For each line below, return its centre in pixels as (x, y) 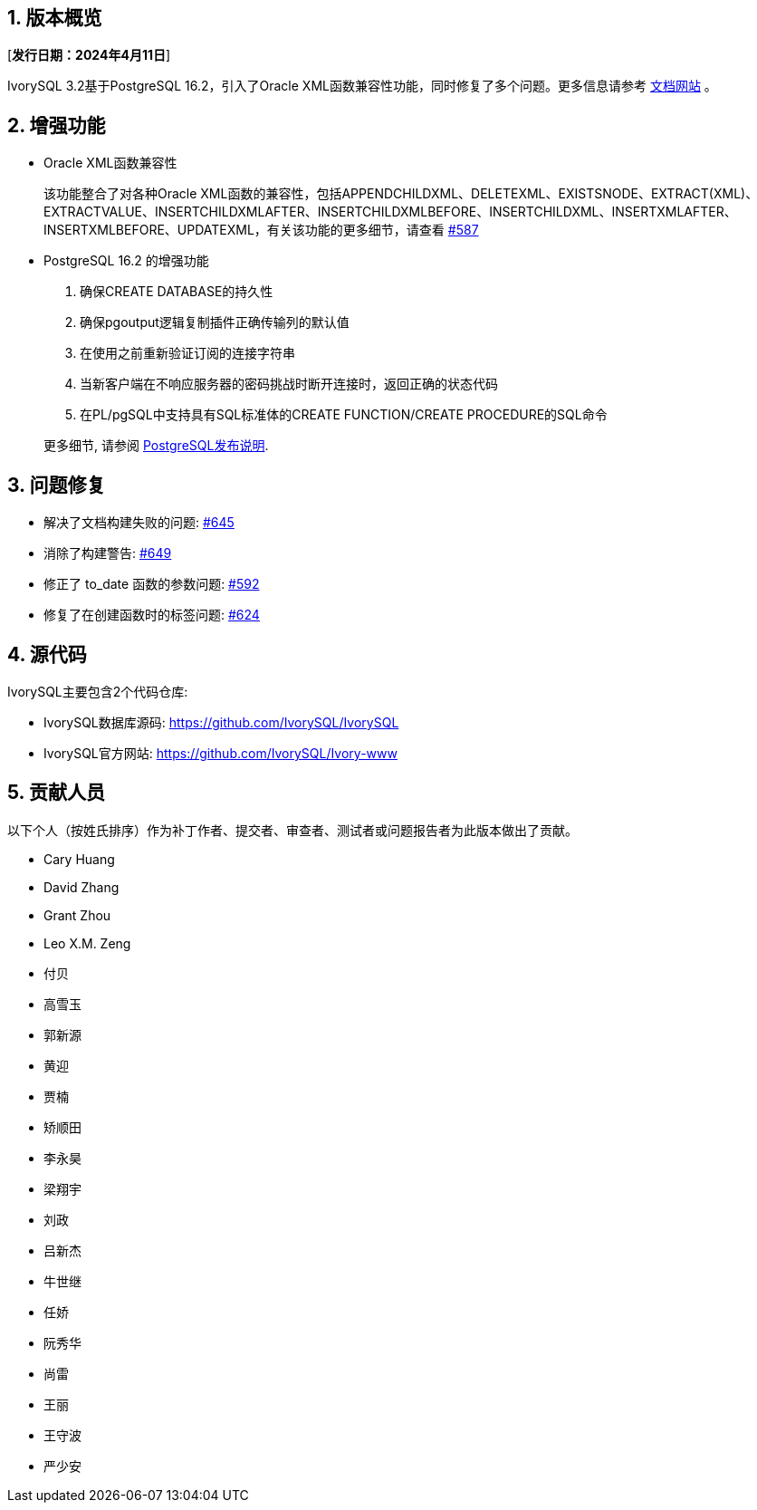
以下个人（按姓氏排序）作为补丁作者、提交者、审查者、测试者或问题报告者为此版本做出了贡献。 (292, 830)
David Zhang (81, 887)
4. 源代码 (47, 654)
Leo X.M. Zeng (87, 943)
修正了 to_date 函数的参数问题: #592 (152, 584)
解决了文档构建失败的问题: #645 (139, 523)
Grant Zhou (77, 915)
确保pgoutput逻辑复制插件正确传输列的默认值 (215, 322)
